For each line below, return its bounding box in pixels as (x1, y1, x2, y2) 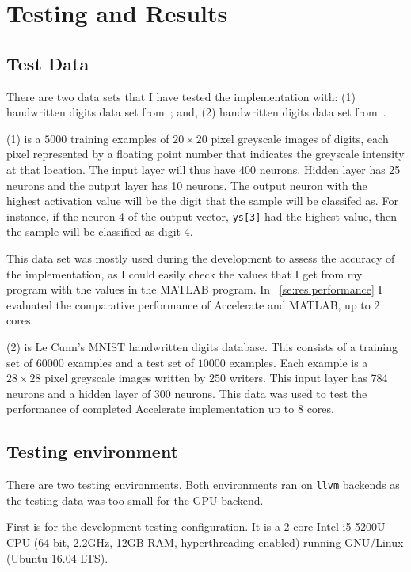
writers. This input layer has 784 (229, 369, 388, 386)
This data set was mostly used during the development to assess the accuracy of (6, 249, 395, 266)
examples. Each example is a (229, 354, 368, 370)
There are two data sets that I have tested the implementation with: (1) (6, 88, 356, 104)
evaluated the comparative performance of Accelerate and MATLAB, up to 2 (6, 296, 380, 313)
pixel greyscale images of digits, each (211, 130, 389, 146)
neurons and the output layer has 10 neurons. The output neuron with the (6, 176, 367, 193)
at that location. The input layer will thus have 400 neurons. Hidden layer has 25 (6, 161, 401, 177)
